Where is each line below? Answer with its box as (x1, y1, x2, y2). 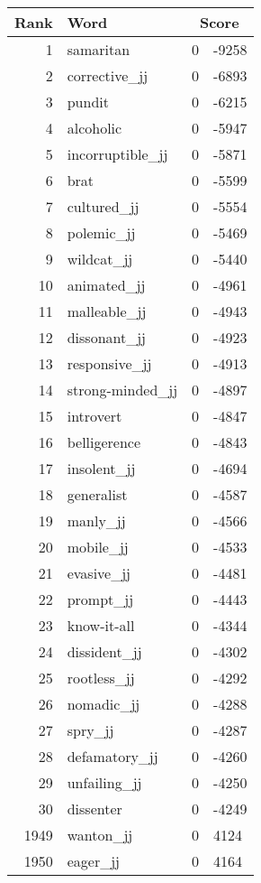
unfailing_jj (67, 772, 142, 793)
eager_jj (67, 850, 120, 871)
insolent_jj (67, 458, 136, 479)
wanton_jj (67, 824, 133, 845)
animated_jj (67, 274, 146, 295)
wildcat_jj (67, 248, 133, 269)
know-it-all (67, 615, 135, 636)
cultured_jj (67, 196, 139, 217)
